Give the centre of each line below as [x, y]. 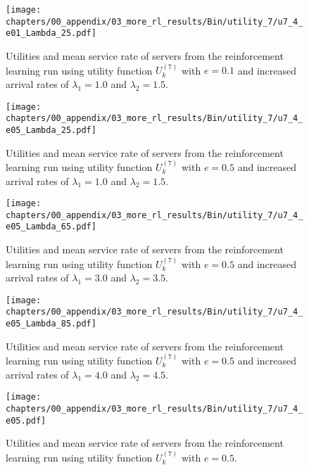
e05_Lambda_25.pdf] [51, 130]
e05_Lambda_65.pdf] [51, 227]
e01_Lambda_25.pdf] [51, 33]
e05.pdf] [26, 420]
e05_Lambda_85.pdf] [51, 324]
